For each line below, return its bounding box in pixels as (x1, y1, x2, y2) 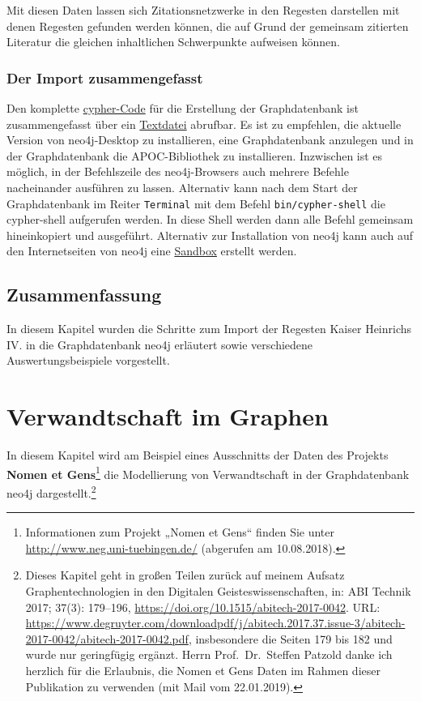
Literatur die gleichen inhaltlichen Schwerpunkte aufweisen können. (6, 33, 340, 50)
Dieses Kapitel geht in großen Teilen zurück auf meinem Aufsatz (25, 566, 345, 583)
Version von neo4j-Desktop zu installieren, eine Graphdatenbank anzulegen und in (6, 131, 414, 148)
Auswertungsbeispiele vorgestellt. (6, 352, 170, 369)
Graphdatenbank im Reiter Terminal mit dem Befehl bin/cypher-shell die (6, 194, 385, 212)
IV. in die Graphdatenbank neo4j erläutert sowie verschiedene (6, 336, 313, 353)
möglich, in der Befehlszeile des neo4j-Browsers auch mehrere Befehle (6, 163, 349, 180)
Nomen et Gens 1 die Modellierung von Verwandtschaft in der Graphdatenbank (6, 463, 410, 482)
